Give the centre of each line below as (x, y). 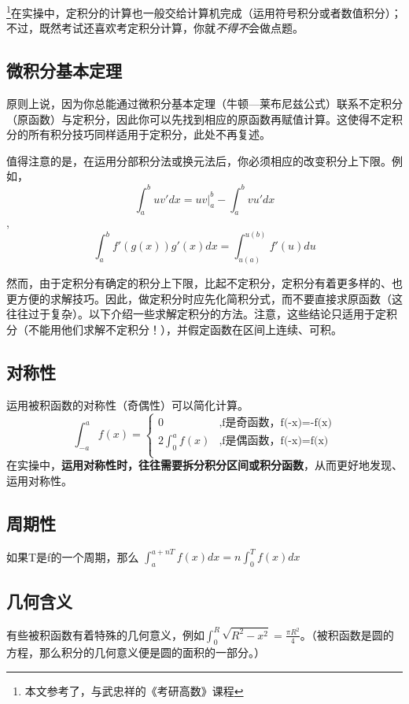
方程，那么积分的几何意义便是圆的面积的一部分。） (136, 652)
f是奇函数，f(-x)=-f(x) (277, 422)
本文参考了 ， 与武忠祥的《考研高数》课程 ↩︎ (134, 691)
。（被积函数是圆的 (347, 634)
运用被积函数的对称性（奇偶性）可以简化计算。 (127, 404)
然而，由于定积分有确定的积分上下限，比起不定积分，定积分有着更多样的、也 (204, 283)
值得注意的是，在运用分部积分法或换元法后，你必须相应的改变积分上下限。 (199, 160)
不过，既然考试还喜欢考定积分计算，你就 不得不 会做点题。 (155, 28)
